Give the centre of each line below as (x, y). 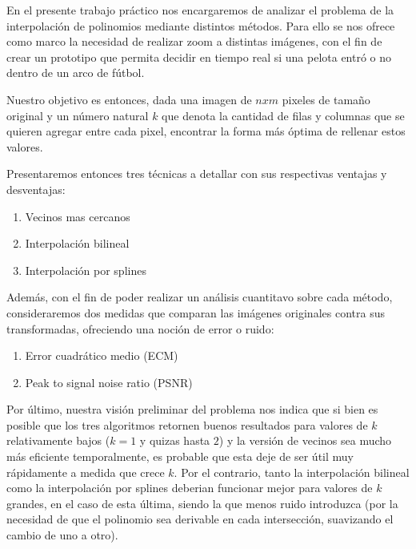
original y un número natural (78, 115)
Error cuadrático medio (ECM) (102, 355)
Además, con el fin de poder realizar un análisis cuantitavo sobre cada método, (200, 297)
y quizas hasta (175, 440)
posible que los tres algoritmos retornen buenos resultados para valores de (187, 424)
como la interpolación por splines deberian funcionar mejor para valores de (190, 488)
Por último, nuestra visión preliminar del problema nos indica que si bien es (192, 409)
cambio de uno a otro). (62, 535)
